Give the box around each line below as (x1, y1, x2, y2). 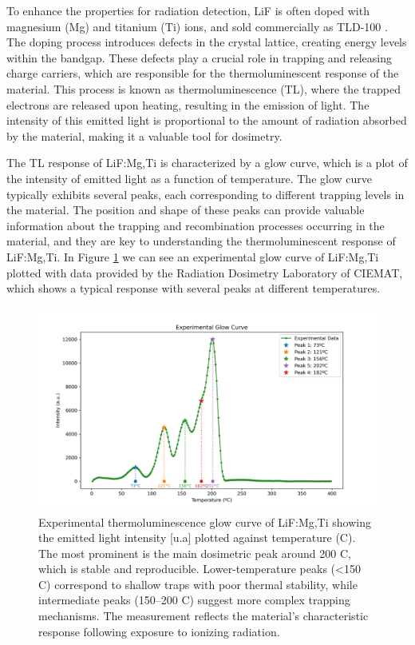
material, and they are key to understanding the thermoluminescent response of (6, 233, 396, 249)
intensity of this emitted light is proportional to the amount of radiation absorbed (6, 112, 407, 129)
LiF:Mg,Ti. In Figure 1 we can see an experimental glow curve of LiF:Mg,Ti (6, 248, 379, 265)
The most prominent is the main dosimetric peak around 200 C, (38, 544, 351, 561)
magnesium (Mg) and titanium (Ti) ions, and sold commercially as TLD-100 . (6, 18, 388, 34)
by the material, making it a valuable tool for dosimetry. (6, 127, 283, 144)
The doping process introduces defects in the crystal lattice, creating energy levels (6, 34, 407, 50)
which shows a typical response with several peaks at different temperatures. (6, 280, 381, 297)
